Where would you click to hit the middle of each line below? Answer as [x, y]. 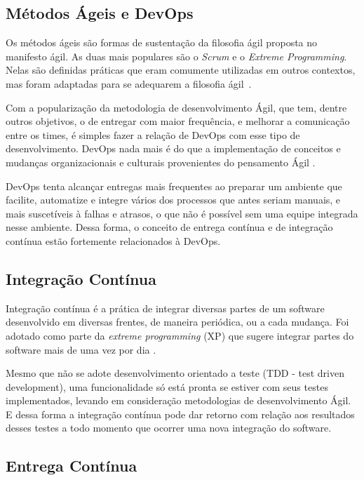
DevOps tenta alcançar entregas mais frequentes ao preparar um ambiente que [174, 186]
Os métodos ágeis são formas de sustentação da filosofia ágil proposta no [162, 42]
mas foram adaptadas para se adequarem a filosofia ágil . [129, 83]
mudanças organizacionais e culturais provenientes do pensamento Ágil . [161, 162]
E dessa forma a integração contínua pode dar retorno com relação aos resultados [180, 414]
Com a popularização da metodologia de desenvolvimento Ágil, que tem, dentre [176, 107]
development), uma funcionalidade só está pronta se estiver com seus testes [167, 386]
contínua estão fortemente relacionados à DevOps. [113, 240]
